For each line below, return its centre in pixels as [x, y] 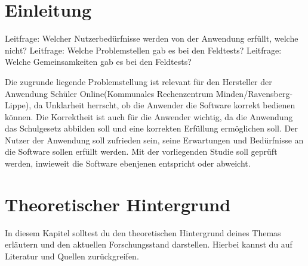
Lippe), [18, 105]
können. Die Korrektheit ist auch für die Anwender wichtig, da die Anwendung [149, 116]
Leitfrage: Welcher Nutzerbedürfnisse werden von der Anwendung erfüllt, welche [152, 38]
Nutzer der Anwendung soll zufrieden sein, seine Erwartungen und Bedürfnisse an [154, 140]
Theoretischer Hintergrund [118, 204]
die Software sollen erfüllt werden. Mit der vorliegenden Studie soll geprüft [141, 151]
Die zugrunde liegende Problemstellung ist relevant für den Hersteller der [138, 81]
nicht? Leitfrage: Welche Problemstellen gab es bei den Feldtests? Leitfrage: [143, 50]
